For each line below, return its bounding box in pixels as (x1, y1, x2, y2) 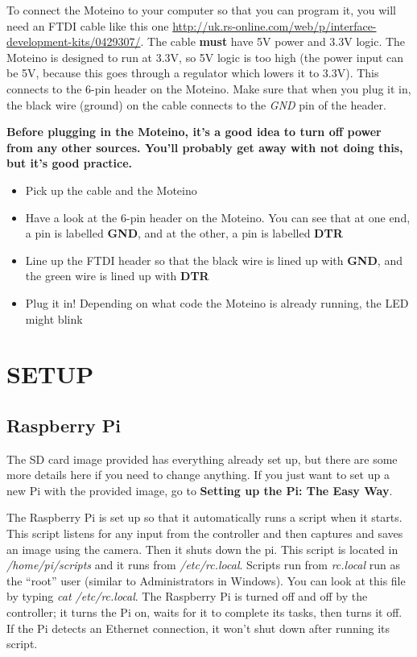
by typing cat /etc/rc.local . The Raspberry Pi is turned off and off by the (6, 588, 368, 605)
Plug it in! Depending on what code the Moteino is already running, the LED (25, 294, 409, 311)
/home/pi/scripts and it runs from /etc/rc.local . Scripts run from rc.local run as (6, 556, 400, 573)
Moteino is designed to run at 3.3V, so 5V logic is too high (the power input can (6, 48, 404, 65)
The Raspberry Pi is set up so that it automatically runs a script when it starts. (6, 509, 403, 526)
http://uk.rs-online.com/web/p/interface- (172, 17, 377, 34)
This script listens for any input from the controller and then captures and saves (6, 525, 403, 542)
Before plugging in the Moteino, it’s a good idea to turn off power (6, 123, 382, 140)
